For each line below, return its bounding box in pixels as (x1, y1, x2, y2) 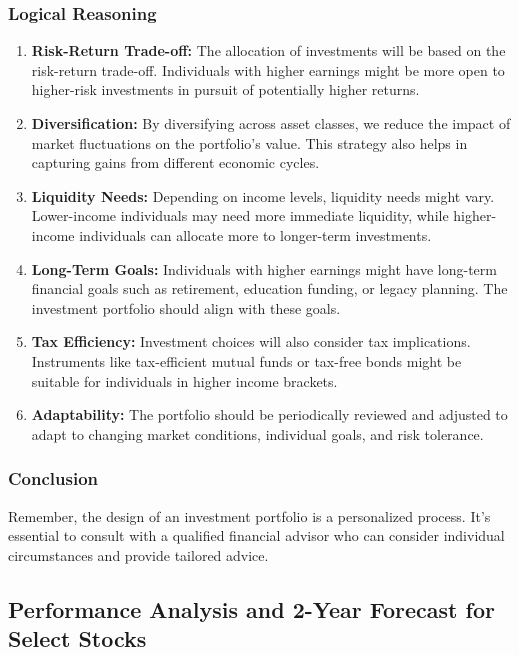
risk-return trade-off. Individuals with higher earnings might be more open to (31, 59, 505, 80)
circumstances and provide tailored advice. (8, 544, 269, 565)
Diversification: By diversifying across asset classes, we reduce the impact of (31, 113, 511, 133)
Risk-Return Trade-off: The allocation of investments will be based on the (31, 40, 506, 61)
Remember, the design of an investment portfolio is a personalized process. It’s (8, 505, 491, 526)
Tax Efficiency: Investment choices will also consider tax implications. (31, 331, 471, 352)
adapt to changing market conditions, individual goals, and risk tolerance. (31, 423, 484, 444)
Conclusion (8, 466, 98, 491)
